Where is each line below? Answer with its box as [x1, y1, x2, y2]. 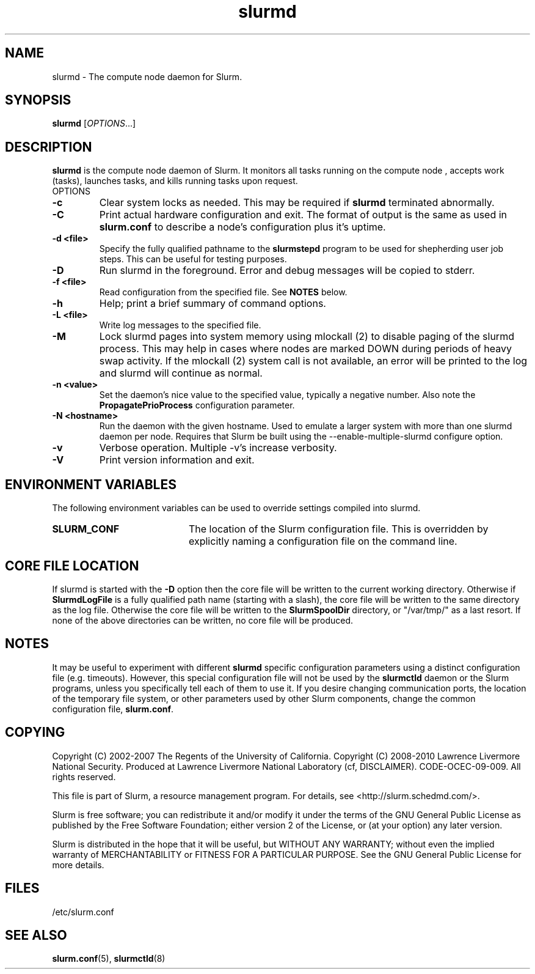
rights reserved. [52, 771, 116, 782]
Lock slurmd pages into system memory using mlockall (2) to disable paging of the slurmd [99, 330, 514, 343]
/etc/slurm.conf [52, 906, 114, 917]
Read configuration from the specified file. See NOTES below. [99, 287, 348, 298]
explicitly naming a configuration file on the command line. [188, 535, 457, 548]
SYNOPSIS [5, 92, 71, 108]
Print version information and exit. [99, 454, 255, 467]
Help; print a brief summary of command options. [99, 297, 326, 310]
